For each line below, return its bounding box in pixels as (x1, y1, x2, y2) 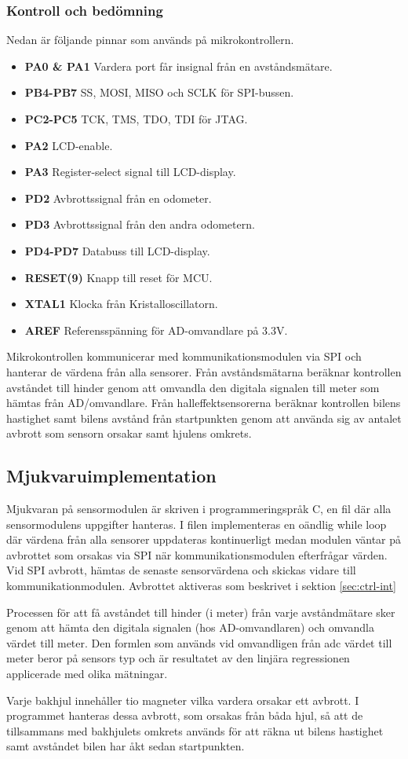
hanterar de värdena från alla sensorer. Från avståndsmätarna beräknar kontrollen (6, 363, 402, 379)
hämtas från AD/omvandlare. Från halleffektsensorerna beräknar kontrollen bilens (6, 394, 401, 411)
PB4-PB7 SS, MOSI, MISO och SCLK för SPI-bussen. (24, 84, 294, 101)
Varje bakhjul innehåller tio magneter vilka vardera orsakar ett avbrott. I (6, 691, 359, 708)
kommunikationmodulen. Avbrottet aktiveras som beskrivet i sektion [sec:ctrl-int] (6, 577, 396, 594)
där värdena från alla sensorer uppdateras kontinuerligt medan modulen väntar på (6, 531, 402, 548)
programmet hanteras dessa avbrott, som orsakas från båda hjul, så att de (6, 707, 363, 724)
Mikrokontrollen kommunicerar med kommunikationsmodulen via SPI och (6, 348, 362, 365)
